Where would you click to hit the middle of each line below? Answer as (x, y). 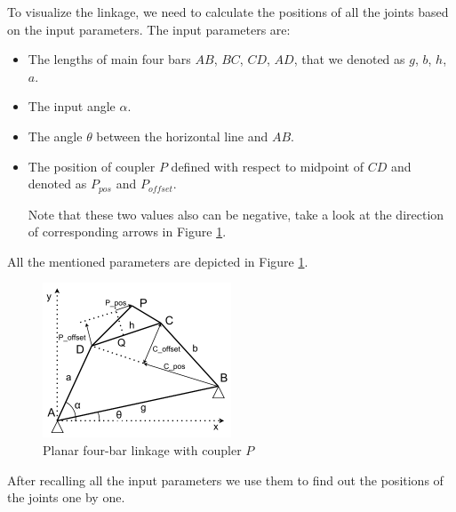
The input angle (72, 106)
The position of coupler (92, 166)
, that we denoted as (349, 59)
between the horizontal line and (182, 136)
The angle (55, 136)
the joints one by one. (66, 497)
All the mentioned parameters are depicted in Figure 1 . (158, 261)
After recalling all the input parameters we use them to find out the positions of (225, 480)
